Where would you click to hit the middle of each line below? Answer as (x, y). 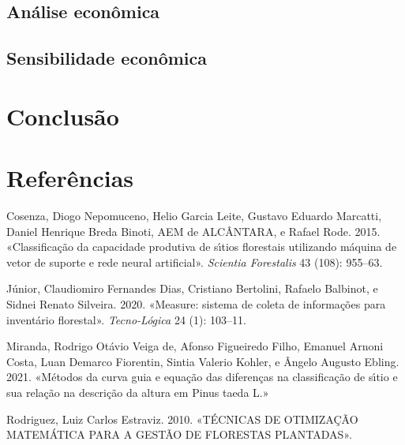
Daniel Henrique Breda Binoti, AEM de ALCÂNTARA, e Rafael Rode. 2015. (193, 231)
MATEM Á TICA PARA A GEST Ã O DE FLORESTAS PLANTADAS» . (179, 434)
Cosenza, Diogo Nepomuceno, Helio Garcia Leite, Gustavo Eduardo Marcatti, (194, 216)
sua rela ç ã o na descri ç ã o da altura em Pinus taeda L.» (138, 392)
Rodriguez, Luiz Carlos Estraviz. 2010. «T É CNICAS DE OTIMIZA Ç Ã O (182, 419)
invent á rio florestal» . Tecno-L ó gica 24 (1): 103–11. (126, 319)
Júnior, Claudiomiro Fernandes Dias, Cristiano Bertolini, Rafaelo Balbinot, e (192, 288)
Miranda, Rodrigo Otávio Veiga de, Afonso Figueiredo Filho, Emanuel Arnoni (195, 346)
